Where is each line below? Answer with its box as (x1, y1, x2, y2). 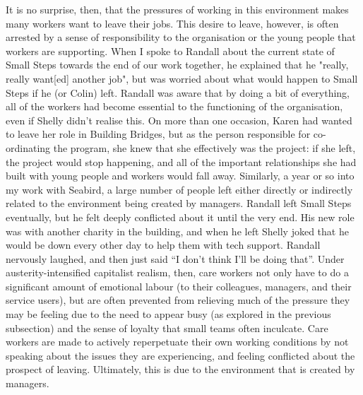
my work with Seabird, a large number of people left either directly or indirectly (6, 182, 353, 196)
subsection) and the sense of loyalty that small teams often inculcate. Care (6, 320, 328, 335)
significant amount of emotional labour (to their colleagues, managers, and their (6, 278, 352, 293)
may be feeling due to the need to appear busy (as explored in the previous (6, 307, 331, 322)
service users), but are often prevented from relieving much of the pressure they (6, 293, 350, 307)
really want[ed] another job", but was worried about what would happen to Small (6, 71, 358, 86)
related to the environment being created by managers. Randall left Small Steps (6, 196, 352, 211)
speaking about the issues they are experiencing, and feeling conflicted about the (6, 348, 355, 362)
